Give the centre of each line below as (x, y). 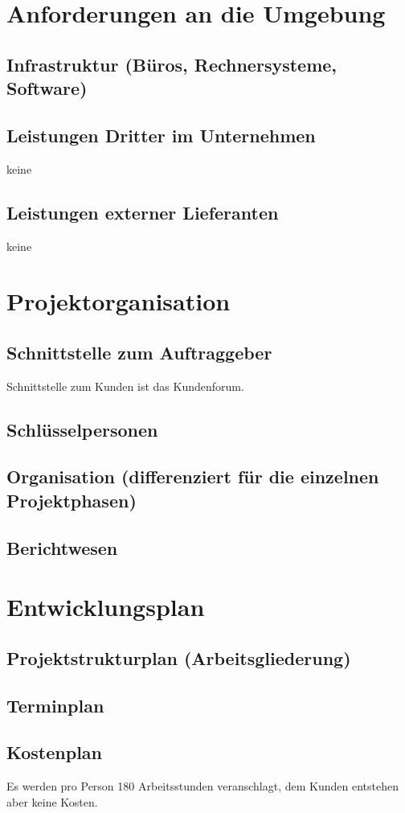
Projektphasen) (72, 500)
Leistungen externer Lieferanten (143, 212)
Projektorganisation (119, 301)
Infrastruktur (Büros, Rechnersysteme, (172, 64)
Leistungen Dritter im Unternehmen (161, 135)
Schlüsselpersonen (82, 429)
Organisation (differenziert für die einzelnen (193, 476)
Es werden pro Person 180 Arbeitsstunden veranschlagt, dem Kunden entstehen (202, 786)
